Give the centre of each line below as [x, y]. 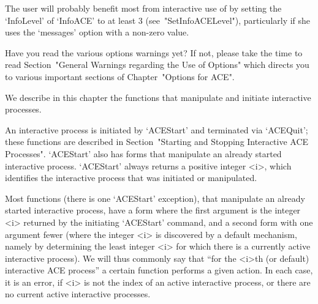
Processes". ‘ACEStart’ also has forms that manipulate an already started [143, 153]
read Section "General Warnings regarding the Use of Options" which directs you [157, 65]
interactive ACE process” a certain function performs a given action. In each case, [159, 270]
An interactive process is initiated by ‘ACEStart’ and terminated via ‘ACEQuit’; [157, 129]
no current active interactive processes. [78, 294]
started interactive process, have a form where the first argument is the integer [153, 210]
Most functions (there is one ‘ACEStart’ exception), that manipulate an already [155, 198]
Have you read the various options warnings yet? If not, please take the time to [154, 52]
